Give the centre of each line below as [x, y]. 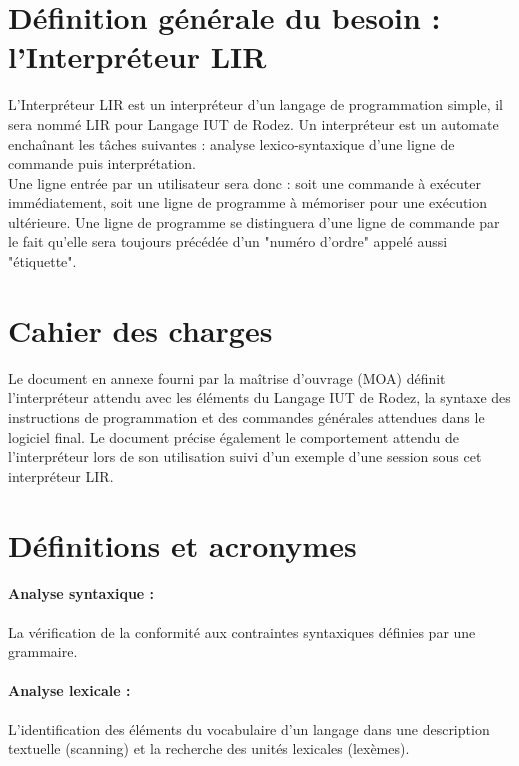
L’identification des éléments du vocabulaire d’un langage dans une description [249, 728]
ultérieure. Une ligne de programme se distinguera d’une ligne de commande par [254, 221]
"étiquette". [42, 261]
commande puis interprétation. [102, 163]
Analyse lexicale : [69, 690]
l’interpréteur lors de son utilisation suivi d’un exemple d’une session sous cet [245, 456]
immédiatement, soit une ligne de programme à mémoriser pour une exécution [248, 202]
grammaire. [43, 651]
